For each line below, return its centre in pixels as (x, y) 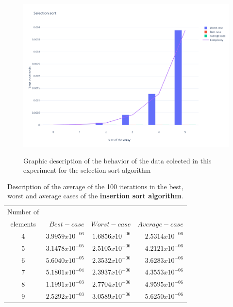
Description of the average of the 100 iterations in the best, (95, 186)
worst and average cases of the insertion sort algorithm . (95, 196)
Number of (23, 212)
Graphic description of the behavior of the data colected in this (117, 160)
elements (23, 224)
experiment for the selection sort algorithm (87, 170)
